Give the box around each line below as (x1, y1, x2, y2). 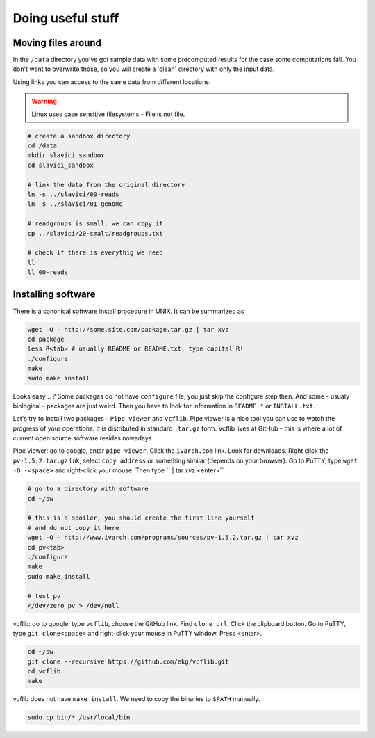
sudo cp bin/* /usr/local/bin (27, 714, 131, 721)
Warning (31, 97, 57, 106)
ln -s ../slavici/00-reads (27, 190, 119, 198)
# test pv (27, 592, 61, 600)
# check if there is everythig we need (27, 249, 163, 257)
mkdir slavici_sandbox (27, 152, 105, 159)
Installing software (12, 289, 96, 300)
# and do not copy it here (27, 524, 119, 531)
